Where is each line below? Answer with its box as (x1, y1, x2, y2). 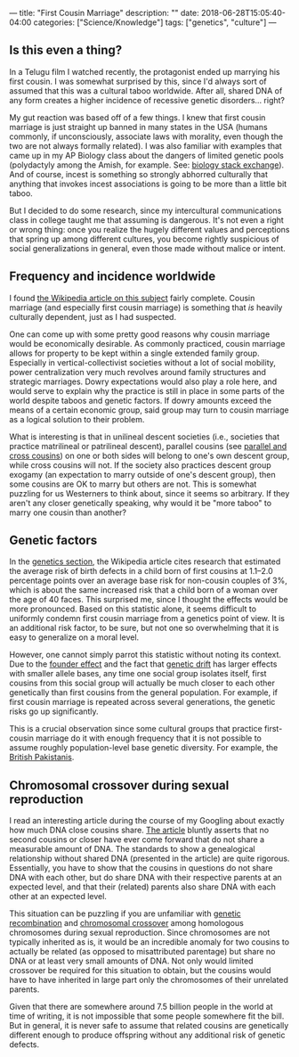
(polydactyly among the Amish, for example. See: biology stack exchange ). (9, 160, 285, 170)
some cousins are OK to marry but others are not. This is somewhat (9, 479, 257, 489)
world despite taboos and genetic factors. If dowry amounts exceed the (9, 395, 272, 406)
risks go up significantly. (9, 706, 100, 717)
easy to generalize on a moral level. (9, 632, 140, 643)
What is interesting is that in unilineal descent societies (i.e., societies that (9, 431, 280, 442)
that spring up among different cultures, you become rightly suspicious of (9, 234, 279, 244)
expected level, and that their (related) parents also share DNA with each (9, 881, 276, 892)
